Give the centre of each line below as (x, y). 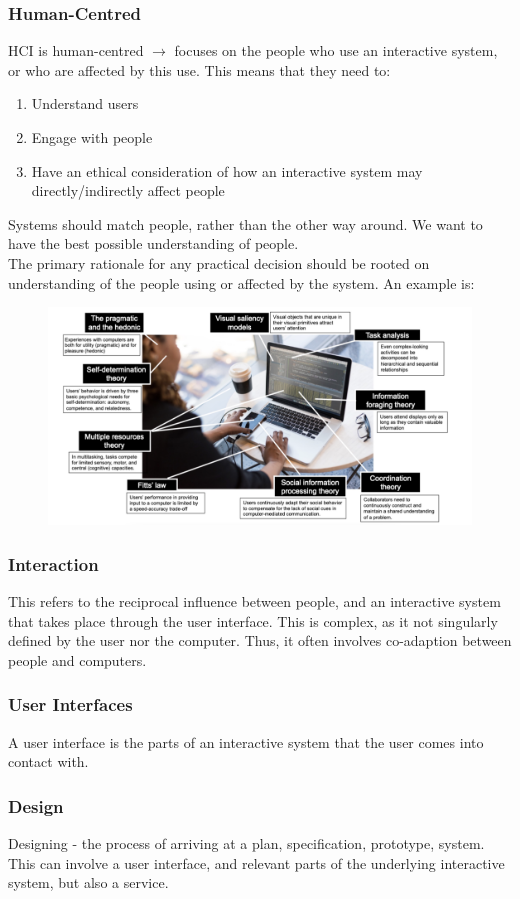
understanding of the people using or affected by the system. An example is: (241, 282)
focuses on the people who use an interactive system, (336, 50)
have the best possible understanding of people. (153, 243)
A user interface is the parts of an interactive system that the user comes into (246, 741)
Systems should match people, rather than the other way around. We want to (245, 223)
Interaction (53, 563)
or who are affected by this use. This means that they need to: (199, 69)
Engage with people (92, 137)
